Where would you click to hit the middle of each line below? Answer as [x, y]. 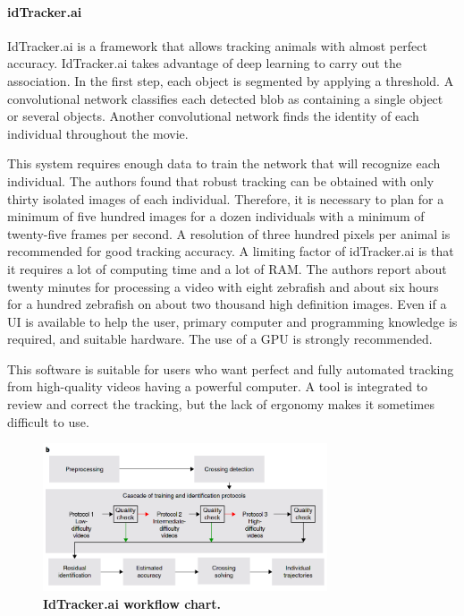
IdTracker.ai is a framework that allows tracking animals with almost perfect [217, 45]
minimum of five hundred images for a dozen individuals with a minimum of [216, 216]
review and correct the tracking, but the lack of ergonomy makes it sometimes [221, 404]
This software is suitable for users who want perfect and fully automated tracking [231, 368]
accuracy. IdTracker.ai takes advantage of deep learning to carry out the [204, 63]
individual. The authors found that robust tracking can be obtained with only [221, 180]
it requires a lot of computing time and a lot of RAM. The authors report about [227, 268]
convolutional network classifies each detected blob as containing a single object [225, 98]
